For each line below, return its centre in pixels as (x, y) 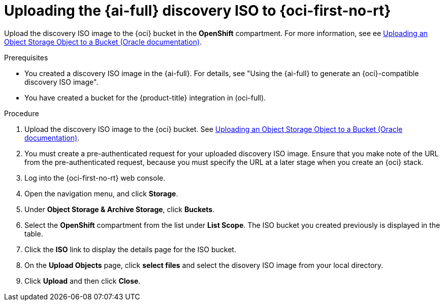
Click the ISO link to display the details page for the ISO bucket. (130, 249)
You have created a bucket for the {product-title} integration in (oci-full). (145, 97)
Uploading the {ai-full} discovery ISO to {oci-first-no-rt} (198, 11)
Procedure (22, 113)
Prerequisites (26, 57)
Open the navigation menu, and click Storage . (101, 193)
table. (34, 233)
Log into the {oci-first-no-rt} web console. (95, 178)
